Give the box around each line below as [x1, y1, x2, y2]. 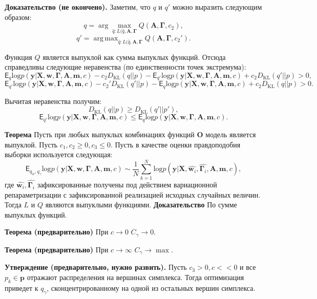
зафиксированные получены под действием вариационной [37, 179, 217, 190]
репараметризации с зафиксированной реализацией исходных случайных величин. [5, 189, 261, 200]
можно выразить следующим [172, 2, 262, 12]
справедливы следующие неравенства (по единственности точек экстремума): [5, 61, 246, 72]
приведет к [5, 282, 38, 293]
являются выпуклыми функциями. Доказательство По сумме [45, 199, 237, 210]
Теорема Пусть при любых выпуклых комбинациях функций [5, 129, 195, 139]
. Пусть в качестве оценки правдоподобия [110, 139, 241, 149]
